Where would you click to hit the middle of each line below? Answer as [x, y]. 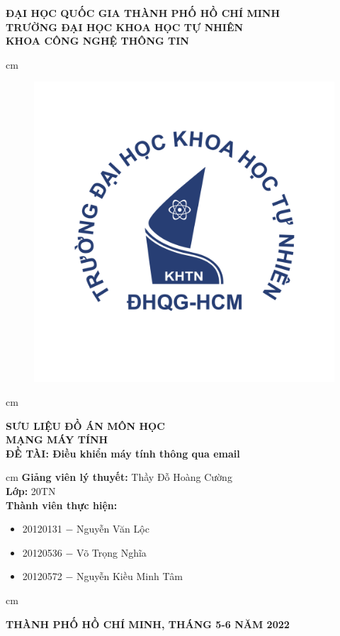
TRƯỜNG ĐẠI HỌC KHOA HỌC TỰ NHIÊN [125, 27]
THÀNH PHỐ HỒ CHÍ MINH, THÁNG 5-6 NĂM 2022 [148, 624]
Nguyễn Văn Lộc [113, 529]
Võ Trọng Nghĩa [112, 552]
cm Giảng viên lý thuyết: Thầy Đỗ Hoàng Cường [119, 477]
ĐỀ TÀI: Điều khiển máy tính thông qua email [123, 453]
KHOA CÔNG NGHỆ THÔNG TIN [97, 41]
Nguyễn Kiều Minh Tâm [130, 576]
